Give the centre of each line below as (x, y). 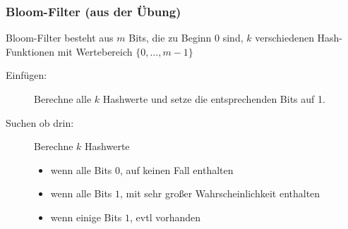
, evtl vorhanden (166, 217)
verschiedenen (284, 38)
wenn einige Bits (86, 217)
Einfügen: (26, 75)
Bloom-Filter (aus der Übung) (94, 11)
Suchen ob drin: (40, 122)
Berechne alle (63, 99)
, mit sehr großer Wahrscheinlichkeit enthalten (220, 193)
